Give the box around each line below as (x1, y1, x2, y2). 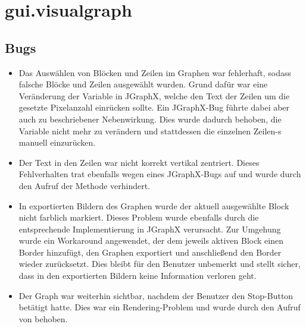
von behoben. (18, 312, 68, 325)
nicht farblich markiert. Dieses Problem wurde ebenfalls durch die (18, 211, 259, 224)
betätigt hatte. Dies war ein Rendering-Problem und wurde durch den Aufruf (18, 301, 301, 313)
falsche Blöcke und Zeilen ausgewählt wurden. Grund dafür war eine (18, 78, 268, 90)
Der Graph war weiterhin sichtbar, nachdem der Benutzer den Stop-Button (18, 289, 293, 301)
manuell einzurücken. (18, 136, 96, 149)
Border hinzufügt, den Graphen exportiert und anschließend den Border (18, 246, 282, 258)
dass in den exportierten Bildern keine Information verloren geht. (18, 269, 257, 282)
